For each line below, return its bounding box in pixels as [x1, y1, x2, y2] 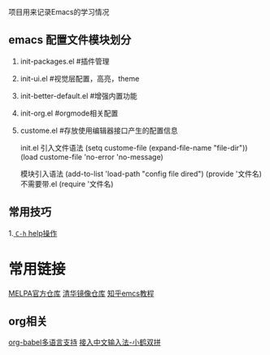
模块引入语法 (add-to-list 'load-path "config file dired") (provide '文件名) [20, 169, 263, 178]
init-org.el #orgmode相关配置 [20, 108, 119, 118]
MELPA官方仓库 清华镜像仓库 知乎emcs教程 [8, 288, 155, 298]
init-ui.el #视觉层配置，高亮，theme [20, 73, 140, 83]
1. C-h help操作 [8, 228, 58, 238]
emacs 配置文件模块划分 [8, 33, 132, 47]
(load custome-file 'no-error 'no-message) [20, 151, 164, 161]
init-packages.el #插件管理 [20, 56, 110, 66]
